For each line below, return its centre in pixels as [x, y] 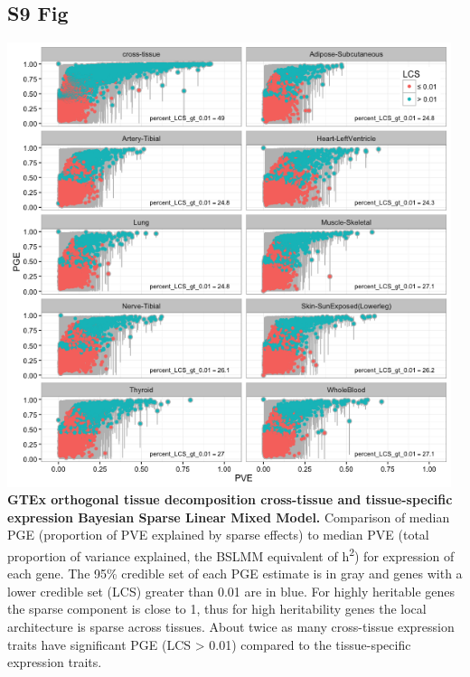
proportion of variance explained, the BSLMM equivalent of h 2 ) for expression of [231, 554]
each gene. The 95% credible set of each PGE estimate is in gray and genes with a [235, 574]
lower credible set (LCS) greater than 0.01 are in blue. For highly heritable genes [231, 591]
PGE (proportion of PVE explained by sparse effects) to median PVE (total [218, 535]
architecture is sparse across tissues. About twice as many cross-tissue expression [231, 626]
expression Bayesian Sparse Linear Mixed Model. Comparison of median [229, 517]
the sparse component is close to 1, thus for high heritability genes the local [217, 609]
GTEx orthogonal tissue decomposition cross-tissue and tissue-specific [230, 499]
